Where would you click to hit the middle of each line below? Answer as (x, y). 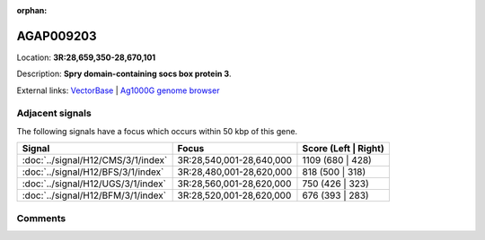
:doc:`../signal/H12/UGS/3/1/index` (94, 184)
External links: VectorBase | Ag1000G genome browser (118, 90)
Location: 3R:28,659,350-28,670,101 (86, 57)
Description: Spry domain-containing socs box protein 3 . (124, 74)
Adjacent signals (54, 114)
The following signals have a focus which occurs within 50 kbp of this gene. (157, 131)
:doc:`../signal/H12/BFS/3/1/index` (93, 172)
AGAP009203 (57, 36)
